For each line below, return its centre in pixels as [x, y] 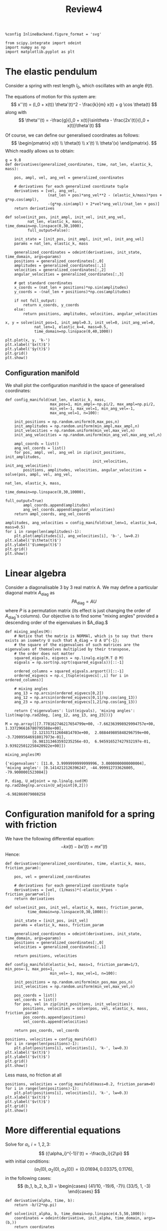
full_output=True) [24, 501]
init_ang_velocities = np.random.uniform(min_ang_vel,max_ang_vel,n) [88, 435]
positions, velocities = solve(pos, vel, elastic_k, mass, [86, 1009]
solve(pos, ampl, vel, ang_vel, [39, 474]
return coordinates [34, 1227]
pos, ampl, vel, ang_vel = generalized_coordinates [69, 177]
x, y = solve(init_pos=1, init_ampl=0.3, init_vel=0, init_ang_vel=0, [80, 322]
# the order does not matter [44, 654]
